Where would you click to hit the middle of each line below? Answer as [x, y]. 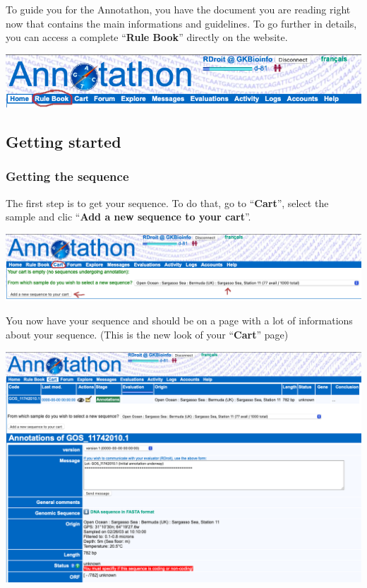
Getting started [64, 142]
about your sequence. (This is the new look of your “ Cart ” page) [147, 334]
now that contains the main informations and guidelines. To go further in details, [181, 23]
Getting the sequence [67, 176]
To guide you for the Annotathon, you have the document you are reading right [178, 9]
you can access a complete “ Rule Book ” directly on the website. [147, 37]
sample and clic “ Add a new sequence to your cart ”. [128, 217]
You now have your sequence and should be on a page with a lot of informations [179, 321]
